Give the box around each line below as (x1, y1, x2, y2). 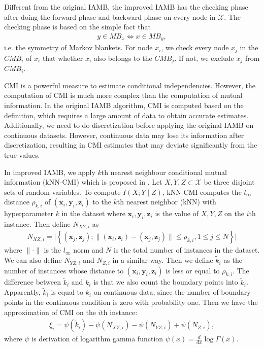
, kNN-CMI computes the (162, 186, 242, 197)
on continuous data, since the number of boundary (93, 287, 251, 297)
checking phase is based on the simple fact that (4, 21, 151, 32)
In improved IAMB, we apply (4, 166, 95, 177)
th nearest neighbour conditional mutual (101, 166, 227, 177)
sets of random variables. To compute (4, 186, 121, 197)
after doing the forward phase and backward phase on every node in (4, 11, 216, 22)
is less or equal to (166, 265, 220, 275)
